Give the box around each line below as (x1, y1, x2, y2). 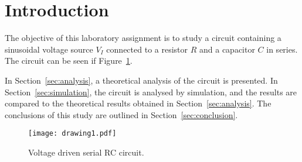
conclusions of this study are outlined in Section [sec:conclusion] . (5, 108, 238, 120)
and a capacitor (199, 43, 255, 55)
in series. (266, 43, 298, 55)
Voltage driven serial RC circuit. (28, 146, 144, 158)
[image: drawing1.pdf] (28, 129, 117, 138)
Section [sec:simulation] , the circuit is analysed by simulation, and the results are (5, 85, 297, 98)
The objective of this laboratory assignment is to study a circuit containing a (5, 32, 281, 44)
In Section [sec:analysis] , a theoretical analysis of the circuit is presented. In (5, 74, 278, 86)
